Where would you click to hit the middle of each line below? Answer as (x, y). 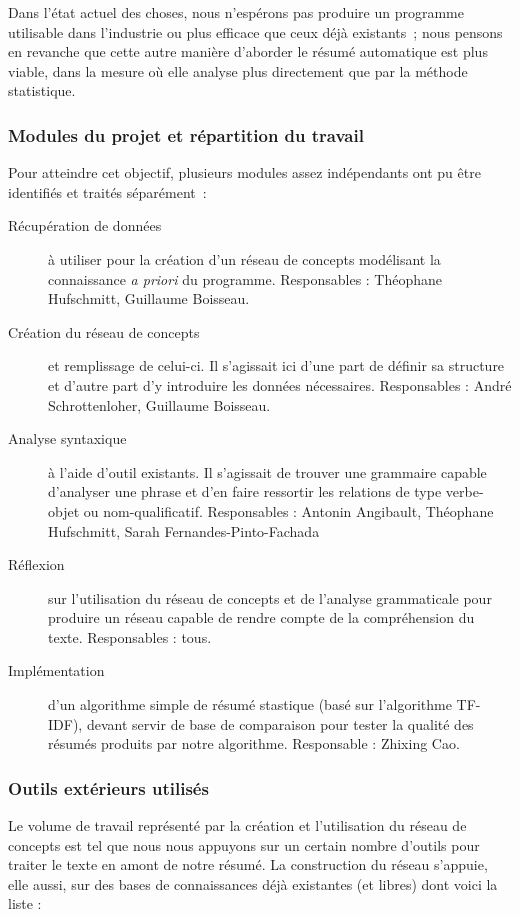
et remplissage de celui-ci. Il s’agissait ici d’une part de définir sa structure (276, 365)
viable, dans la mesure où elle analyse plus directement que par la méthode (238, 70)
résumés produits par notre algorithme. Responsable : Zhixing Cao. (254, 743)
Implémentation (56, 670)
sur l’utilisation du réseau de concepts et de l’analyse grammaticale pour (270, 597)
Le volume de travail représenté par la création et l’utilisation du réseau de (237, 825)
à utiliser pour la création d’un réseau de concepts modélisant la (244, 258)
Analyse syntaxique (67, 438)
